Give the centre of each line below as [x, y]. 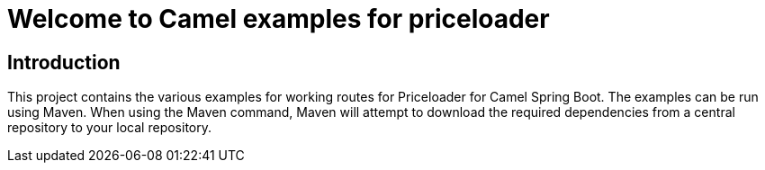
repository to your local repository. [110, 128]
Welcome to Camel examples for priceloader [279, 19]
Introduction [64, 62]
